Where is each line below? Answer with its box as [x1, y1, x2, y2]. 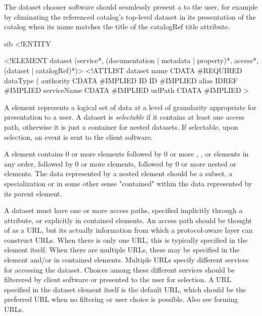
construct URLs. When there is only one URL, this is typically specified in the [4, 234, 248, 245]
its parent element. [4, 188, 62, 198]
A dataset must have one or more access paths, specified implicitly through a [4, 205, 243, 216]
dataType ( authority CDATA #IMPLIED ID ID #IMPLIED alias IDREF [4, 75, 238, 85]
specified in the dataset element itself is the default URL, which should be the [4, 284, 246, 294]
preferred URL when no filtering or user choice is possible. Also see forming [4, 294, 238, 304]
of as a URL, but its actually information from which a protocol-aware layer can [4, 225, 253, 235]
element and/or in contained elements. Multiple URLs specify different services [4, 254, 249, 265]
